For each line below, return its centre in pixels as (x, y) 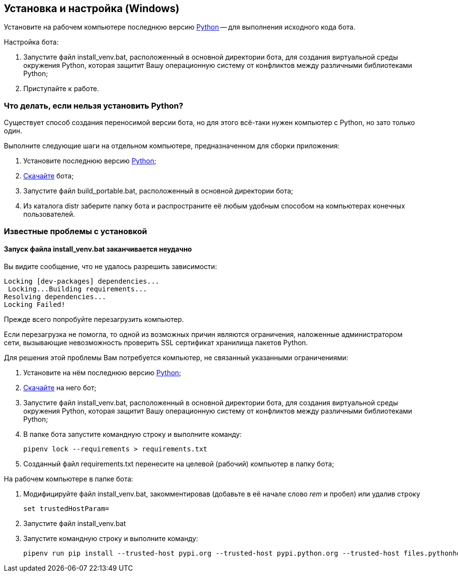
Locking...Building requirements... (78, 289)
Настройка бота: (31, 42)
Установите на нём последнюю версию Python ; (102, 372)
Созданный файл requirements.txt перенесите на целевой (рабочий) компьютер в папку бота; (179, 464)
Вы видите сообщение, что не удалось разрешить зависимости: (111, 266)
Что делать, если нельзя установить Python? (94, 105)
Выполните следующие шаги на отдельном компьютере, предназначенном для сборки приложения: (172, 146)
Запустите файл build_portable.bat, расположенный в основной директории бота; (158, 191)
